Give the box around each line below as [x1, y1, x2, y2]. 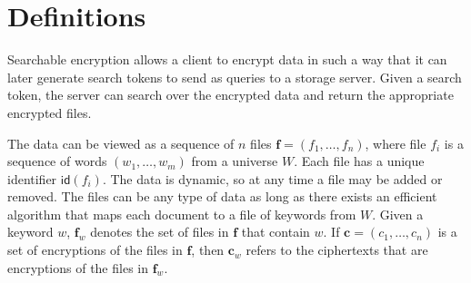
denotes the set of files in [90, 222, 229, 241]
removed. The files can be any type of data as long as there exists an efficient [7, 187, 437, 206]
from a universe [191, 151, 278, 171]
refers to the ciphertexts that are [246, 240, 428, 259]
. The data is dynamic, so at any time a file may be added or [102, 169, 443, 188]
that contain [241, 222, 310, 241]
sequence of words [7, 151, 107, 171]
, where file [365, 133, 426, 152]
